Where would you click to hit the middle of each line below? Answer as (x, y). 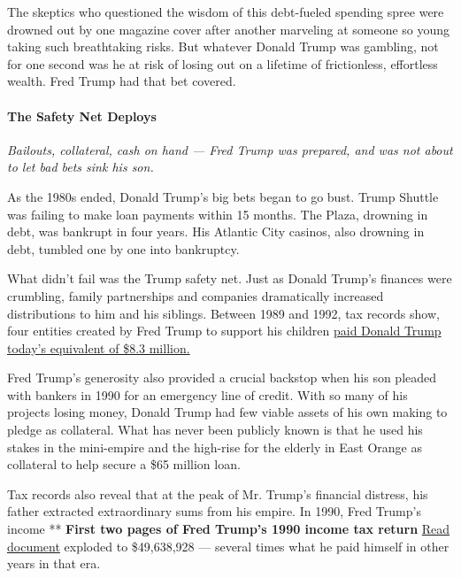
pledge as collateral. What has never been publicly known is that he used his (215, 430)
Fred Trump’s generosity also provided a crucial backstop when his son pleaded (222, 378)
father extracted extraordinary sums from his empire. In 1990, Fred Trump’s (214, 511)
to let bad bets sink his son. (81, 167)
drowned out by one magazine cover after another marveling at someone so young (229, 29)
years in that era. (54, 563)
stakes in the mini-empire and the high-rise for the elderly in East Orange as (215, 447)
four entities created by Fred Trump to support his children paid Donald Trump (224, 331)
